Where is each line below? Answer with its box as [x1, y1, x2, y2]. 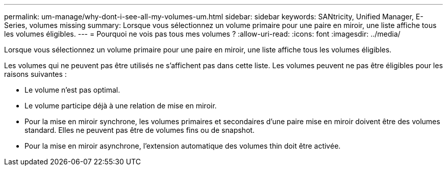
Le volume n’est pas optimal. [24, 86, 120, 94]
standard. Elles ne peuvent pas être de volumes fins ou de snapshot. [24, 126, 255, 134]
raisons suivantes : [4, 70, 67, 78]
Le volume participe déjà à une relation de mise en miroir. [24, 101, 217, 110]
